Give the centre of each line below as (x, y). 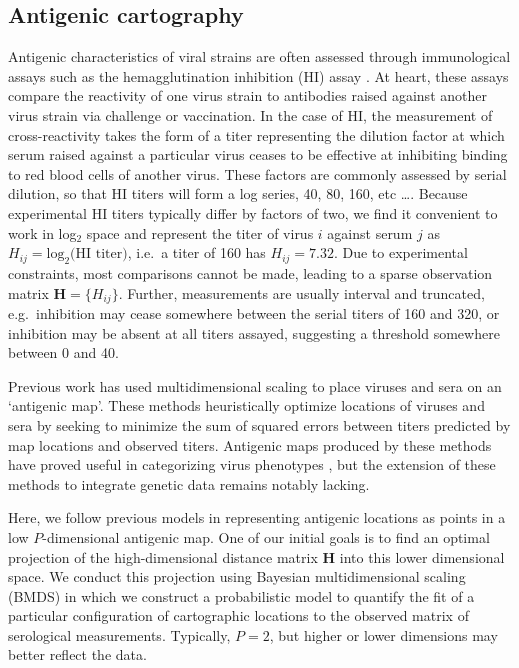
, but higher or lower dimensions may (383, 634)
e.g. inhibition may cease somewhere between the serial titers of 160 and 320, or (254, 312)
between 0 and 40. (63, 352)
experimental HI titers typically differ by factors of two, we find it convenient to (253, 212)
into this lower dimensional (422, 556)
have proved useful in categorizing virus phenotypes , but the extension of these (252, 464)
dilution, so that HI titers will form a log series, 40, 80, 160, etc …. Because (238, 193)
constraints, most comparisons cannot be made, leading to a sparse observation (250, 272)
